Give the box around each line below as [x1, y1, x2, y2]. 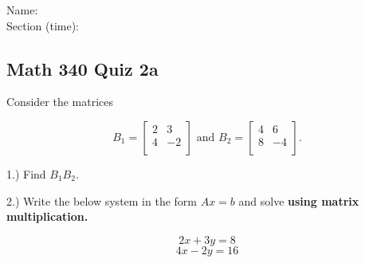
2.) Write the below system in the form [6, 192, 197, 209]
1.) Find [6, 165, 46, 182]
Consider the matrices [6, 93, 113, 110]
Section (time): [6, 17, 79, 33]
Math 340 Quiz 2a [6, 56, 159, 80]
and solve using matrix [238, 192, 359, 209]
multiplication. [6, 208, 88, 225]
